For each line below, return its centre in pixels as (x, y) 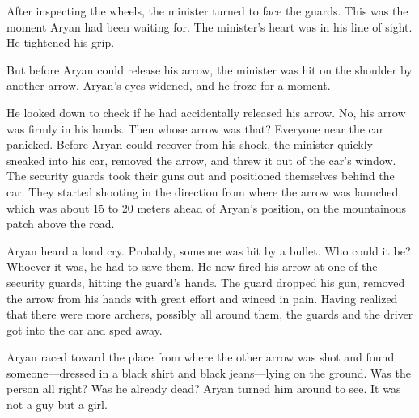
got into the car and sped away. (85, 329)
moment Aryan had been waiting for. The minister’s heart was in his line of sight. (209, 26)
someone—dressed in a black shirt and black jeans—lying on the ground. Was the (209, 372)
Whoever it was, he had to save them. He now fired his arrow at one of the (192, 266)
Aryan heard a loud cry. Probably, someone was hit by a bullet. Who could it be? (209, 250)
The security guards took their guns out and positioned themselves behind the (201, 176)
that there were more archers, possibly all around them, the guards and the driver (210, 314)
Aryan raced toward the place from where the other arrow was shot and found (201, 357)
